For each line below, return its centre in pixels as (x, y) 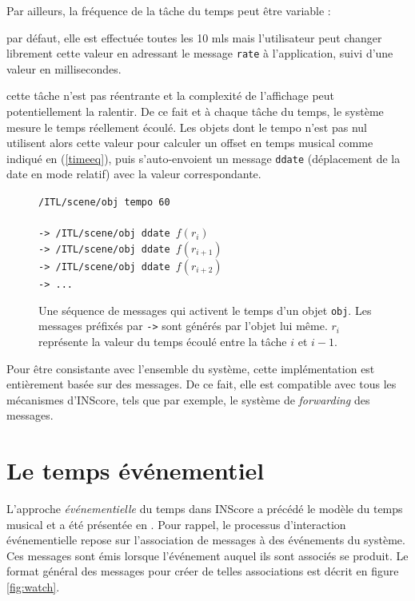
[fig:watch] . (33, 587)
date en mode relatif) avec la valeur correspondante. (134, 174)
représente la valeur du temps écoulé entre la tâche (163, 341)
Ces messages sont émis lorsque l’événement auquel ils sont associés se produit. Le (207, 555)
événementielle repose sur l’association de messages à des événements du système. (206, 540)
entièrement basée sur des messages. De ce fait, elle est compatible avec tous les (202, 384)
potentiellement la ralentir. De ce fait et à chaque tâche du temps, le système (195, 111)
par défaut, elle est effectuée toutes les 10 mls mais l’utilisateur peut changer (194, 37)
